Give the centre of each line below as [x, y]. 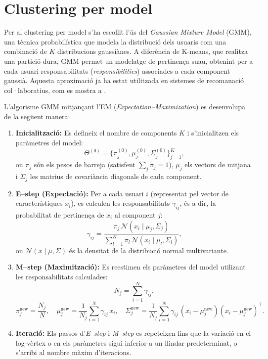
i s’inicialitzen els [213, 133]
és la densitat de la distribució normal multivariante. [149, 250]
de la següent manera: [37, 116]
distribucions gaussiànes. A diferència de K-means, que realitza [153, 51]
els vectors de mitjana [218, 164]
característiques [39, 203]
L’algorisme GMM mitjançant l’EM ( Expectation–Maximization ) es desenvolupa [125, 107]
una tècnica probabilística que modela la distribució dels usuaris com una [115, 41]
